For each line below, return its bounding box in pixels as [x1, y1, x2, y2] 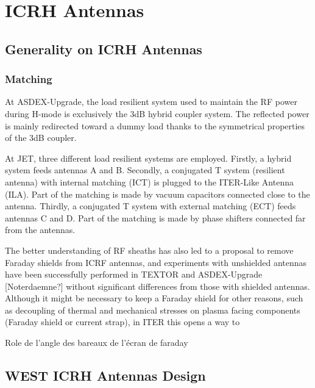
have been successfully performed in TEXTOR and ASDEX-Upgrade [5, 268, 263, 281]
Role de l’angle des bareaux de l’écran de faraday [5, 336, 188, 349]
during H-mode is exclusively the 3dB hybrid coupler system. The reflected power [5, 107, 310, 120]
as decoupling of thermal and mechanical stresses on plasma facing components [5, 303, 300, 316]
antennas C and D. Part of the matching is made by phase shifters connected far [5, 211, 306, 224]
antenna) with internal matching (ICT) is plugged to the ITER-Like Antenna [5, 175, 294, 188]
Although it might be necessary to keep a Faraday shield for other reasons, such [5, 292, 303, 304]
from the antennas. [5, 223, 76, 236]
